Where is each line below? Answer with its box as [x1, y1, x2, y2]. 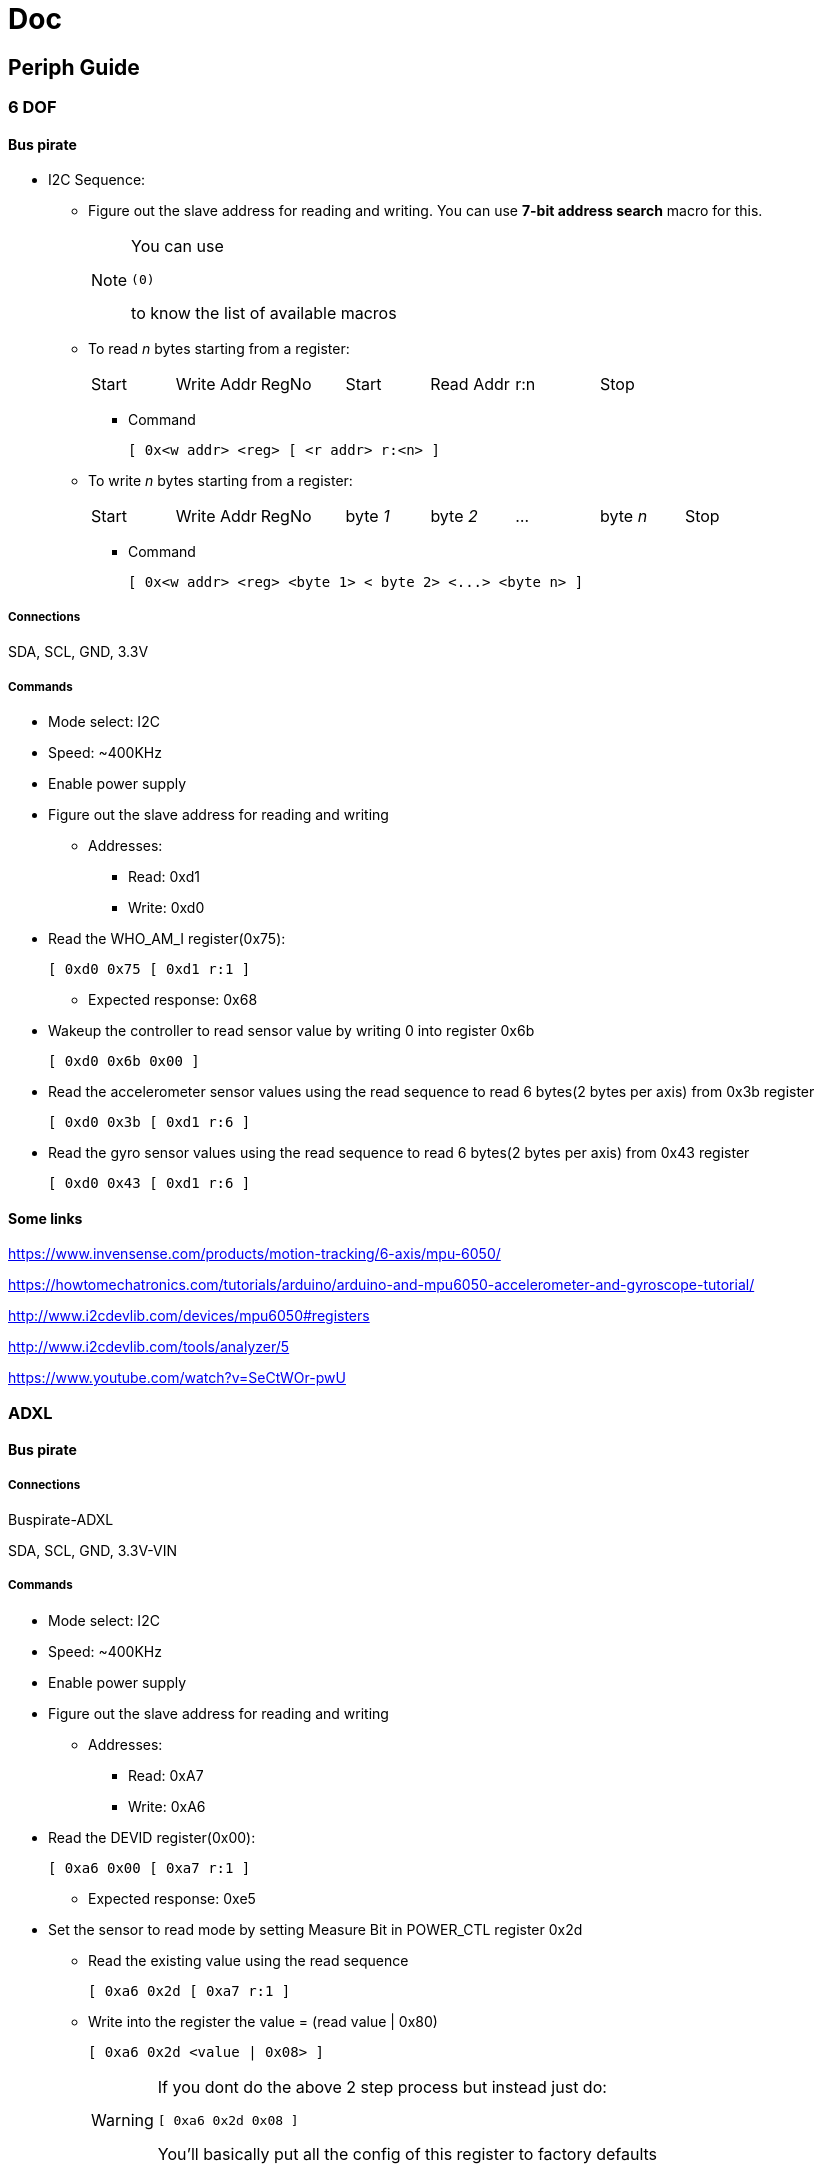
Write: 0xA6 [128, 1797, 206, 1815]
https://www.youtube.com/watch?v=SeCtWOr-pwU [8, 1369, 346, 1387]
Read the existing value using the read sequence [88, 1951, 409, 1969]
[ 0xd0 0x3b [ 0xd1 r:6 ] [48, 1113, 251, 1130]
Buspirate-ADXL [8, 1510, 114, 1528]
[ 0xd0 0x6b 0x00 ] [48, 1052, 200, 1069]
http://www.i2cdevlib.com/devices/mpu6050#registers [8, 1307, 370, 1325]
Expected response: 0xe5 [88, 1889, 256, 1907]
